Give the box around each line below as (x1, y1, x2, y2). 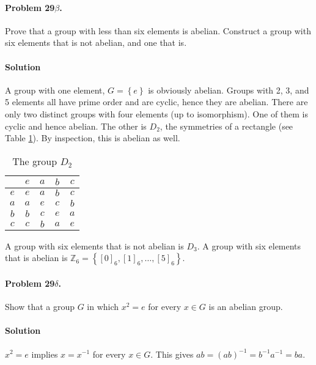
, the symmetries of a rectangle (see (160, 119, 293, 132)
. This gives (150, 347, 194, 360)
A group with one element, (5, 83, 105, 96)
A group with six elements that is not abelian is (5, 239, 184, 252)
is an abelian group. (208, 300, 283, 313)
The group (12, 153, 57, 168)
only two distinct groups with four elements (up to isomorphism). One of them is (5, 107, 309, 120)
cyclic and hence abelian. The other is (5, 119, 147, 132)
